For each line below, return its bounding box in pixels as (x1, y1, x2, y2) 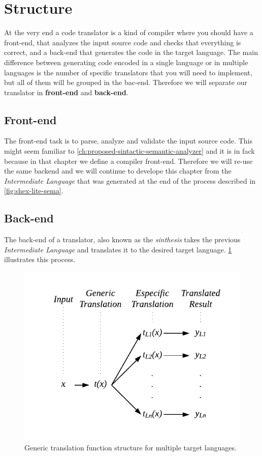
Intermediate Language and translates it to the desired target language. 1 (4, 244, 232, 254)
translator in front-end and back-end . (4, 87, 128, 97)
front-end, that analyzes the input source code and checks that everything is (4, 37, 241, 47)
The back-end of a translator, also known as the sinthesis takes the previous (4, 234, 241, 245)
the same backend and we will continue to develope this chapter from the (4, 165, 232, 176)
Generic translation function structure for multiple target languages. (24, 442, 237, 452)
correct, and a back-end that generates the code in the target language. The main (4, 47, 258, 58)
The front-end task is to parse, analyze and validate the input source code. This (4, 135, 252, 146)
